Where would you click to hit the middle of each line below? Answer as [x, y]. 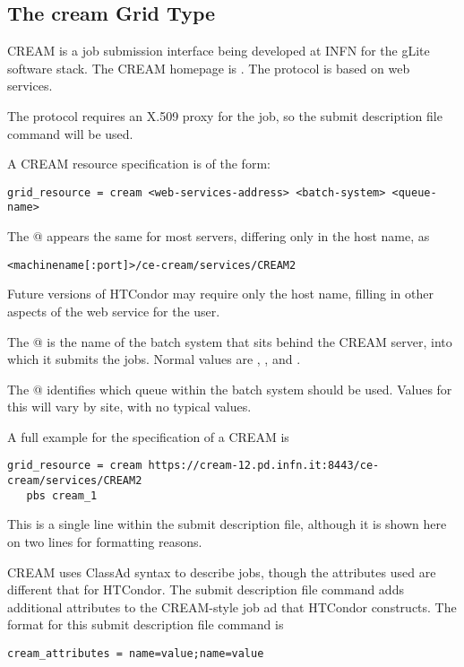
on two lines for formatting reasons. [105, 542]
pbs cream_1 [62, 495]
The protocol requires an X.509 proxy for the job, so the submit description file [225, 115]
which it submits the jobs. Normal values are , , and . [154, 359]
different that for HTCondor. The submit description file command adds [206, 589]
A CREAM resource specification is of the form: [139, 164]
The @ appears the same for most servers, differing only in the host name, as [219, 236]
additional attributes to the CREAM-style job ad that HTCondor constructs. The [232, 606]
